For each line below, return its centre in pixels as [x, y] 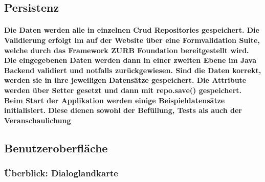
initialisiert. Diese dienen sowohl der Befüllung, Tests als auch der [123, 110]
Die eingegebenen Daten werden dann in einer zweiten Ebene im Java [130, 60]
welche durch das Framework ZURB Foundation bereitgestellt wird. [127, 50]
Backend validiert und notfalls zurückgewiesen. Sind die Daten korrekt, [133, 70]
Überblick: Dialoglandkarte [61, 173]
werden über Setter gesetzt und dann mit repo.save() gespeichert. [123, 90]
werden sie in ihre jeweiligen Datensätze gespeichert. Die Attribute [125, 80]
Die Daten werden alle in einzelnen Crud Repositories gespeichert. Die [132, 30]
